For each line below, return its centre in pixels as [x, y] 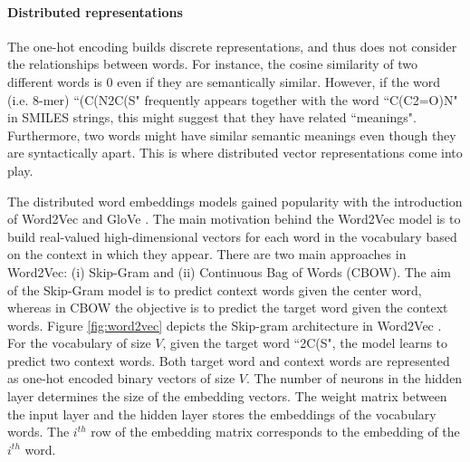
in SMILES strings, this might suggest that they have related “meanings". [212, 117]
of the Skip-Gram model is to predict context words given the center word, [215, 289]
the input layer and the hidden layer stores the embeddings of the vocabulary [222, 414]
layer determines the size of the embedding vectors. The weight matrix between [227, 396]
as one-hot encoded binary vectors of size [121, 378]
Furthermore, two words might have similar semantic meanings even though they [232, 135]
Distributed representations [95, 11]
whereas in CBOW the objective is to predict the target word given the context [228, 308]
